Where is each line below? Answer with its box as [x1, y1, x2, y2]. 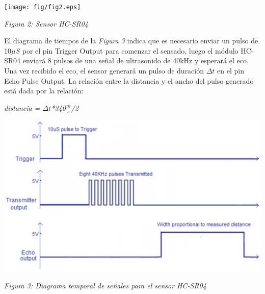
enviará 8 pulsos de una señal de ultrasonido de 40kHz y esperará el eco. [22, 55, 249, 66]
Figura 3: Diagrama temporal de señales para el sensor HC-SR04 [4, 280, 206, 291]
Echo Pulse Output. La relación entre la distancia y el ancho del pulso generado [4, 75, 254, 86]
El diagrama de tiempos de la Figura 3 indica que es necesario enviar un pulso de [4, 35, 258, 46]
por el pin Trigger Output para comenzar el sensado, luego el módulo [22, 45, 238, 56]
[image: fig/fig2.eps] [4, 4, 81, 11]
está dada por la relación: [4, 85, 84, 96]
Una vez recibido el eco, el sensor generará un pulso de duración [4, 65, 204, 76]
